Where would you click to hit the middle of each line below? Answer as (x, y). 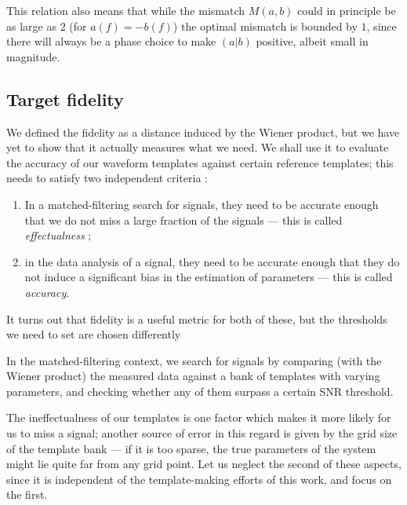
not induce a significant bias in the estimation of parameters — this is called (209, 277)
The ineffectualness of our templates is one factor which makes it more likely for (199, 417)
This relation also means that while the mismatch (126, 10)
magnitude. (33, 56)
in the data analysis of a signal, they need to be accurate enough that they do (212, 261)
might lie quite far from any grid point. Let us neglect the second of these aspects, (204, 464)
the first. (27, 494)
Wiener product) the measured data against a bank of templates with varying (193, 376)
